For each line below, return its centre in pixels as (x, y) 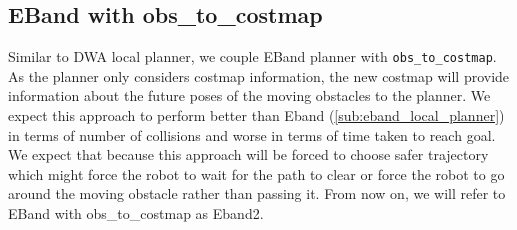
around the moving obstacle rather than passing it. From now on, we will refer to (257, 193)
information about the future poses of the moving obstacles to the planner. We (249, 95)
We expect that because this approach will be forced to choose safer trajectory (248, 154)
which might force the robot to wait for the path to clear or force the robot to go (256, 173)
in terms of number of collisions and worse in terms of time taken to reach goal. (252, 134)
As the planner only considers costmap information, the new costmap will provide (259, 75)
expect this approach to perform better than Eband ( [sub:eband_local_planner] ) (256, 115)
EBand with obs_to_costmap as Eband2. (136, 213)
